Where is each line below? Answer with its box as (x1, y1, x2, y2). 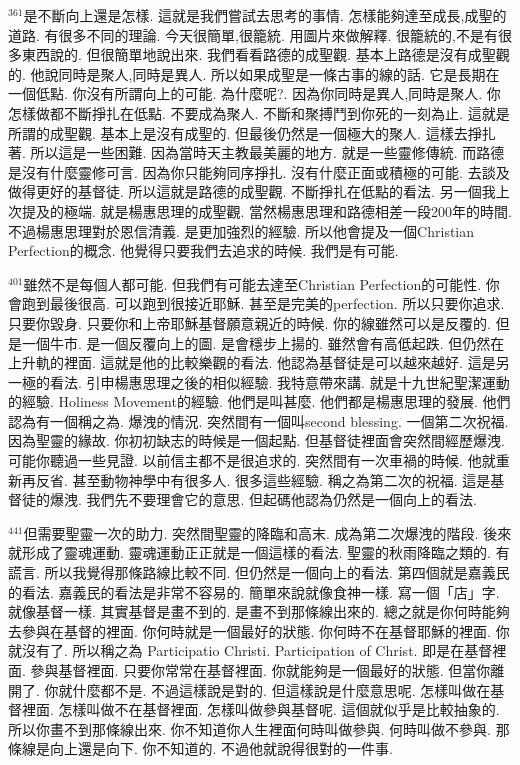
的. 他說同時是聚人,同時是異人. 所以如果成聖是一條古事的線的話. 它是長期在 (8, 63, 500, 84)
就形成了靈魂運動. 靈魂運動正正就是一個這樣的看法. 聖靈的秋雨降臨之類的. (8, 542, 491, 563)
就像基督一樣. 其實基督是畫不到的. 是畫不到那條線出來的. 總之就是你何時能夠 (8, 601, 510, 622)
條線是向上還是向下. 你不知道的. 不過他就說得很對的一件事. (8, 738, 393, 759)
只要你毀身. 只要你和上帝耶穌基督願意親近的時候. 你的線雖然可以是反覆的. (8, 312, 491, 333)
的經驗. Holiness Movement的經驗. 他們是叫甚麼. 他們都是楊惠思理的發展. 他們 (8, 391, 511, 412)
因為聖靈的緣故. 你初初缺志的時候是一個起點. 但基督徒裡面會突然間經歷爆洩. (8, 430, 505, 451)
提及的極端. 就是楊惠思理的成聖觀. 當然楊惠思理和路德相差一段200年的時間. (21, 200, 512, 221)
